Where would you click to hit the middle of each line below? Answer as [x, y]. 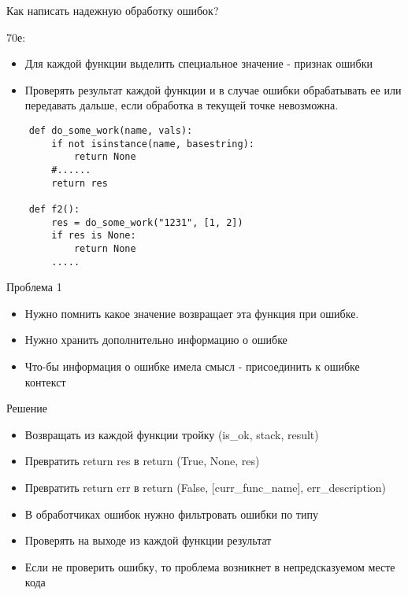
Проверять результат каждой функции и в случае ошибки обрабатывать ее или [213, 89]
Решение [27, 408]
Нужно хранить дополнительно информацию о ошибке [156, 340]
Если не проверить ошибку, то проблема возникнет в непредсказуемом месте [210, 566]
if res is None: [94, 236]
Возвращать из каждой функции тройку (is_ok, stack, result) [172, 434]
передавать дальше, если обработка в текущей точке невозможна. [182, 105]
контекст [45, 381]
